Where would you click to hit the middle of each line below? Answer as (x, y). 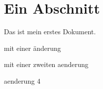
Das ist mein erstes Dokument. (50, 32)
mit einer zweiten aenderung (46, 64)
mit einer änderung (32, 48)
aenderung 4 (22, 80)
